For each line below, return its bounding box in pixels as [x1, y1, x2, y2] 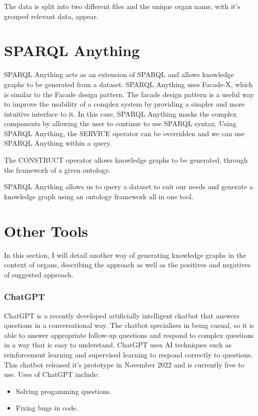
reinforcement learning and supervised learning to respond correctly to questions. [4, 349, 253, 359]
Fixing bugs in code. [16, 402, 79, 413]
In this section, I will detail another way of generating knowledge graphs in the [4, 249, 246, 260]
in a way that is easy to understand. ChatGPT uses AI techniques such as [4, 339, 231, 350]
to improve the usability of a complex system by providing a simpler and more [4, 99, 245, 109]
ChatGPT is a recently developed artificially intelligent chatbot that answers [4, 310, 240, 320]
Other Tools [4, 220, 88, 241]
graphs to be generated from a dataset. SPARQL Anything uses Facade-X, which [4, 79, 253, 89]
